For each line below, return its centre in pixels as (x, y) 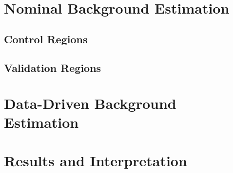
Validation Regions (53, 67)
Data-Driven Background (90, 103)
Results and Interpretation (96, 160)
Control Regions (46, 39)
